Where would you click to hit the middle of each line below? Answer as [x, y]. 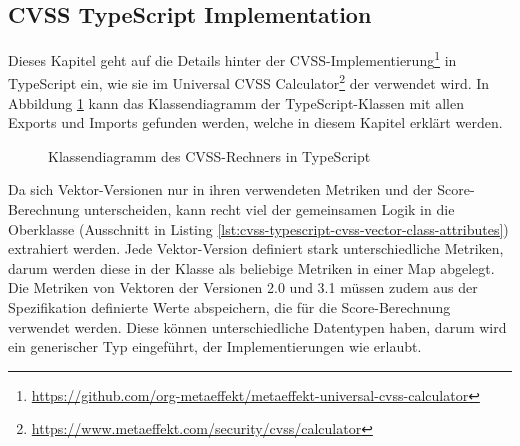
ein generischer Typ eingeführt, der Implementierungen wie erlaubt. [215, 346]
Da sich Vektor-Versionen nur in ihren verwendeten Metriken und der [220, 189]
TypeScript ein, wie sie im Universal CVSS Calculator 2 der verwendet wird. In [249, 82]
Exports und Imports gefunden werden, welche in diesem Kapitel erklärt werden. [255, 122]
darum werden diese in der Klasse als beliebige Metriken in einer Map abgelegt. [251, 267]
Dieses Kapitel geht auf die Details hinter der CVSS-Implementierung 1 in [232, 58]
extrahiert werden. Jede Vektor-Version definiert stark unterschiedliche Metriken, [256, 248]
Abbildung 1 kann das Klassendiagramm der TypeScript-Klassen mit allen [236, 102]
